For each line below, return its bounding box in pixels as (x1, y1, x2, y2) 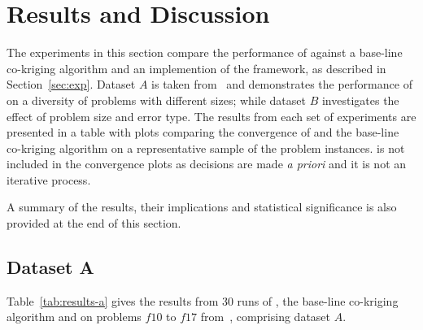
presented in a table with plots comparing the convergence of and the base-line (7, 124, 399, 141)
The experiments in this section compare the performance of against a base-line (7, 44, 403, 61)
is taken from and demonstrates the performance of (151, 76, 412, 93)
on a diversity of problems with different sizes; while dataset (7, 91, 306, 108)
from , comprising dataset (200, 308, 331, 325)
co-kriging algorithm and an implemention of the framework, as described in (7, 59, 386, 76)
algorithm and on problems (7, 308, 142, 325)
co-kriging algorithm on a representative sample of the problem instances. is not (7, 139, 405, 156)
